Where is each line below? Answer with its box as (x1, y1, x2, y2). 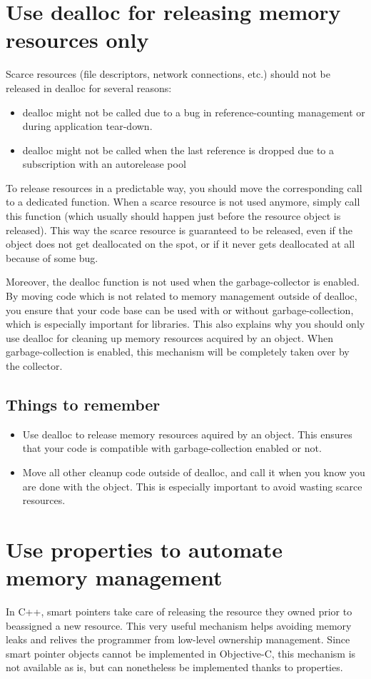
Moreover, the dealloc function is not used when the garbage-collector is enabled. (6, 274, 360, 289)
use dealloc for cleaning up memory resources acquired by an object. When (6, 330, 333, 345)
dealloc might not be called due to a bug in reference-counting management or (22, 104, 365, 119)
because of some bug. (6, 250, 98, 265)
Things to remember (6, 393, 161, 415)
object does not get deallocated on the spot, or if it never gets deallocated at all (6, 236, 355, 251)
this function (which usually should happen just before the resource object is (6, 208, 341, 223)
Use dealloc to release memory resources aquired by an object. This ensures (22, 426, 352, 441)
